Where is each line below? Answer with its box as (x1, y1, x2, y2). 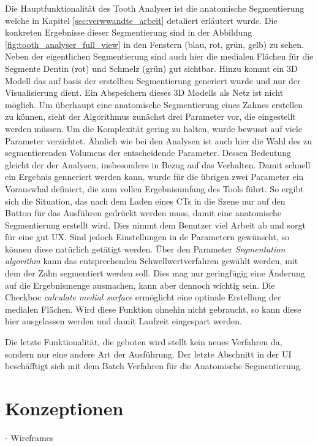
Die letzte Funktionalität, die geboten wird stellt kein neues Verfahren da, (5, 335, 282, 348)
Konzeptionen (5, 396, 124, 420)
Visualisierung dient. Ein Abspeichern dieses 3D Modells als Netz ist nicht (5, 86, 284, 99)
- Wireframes (5, 431, 54, 444)
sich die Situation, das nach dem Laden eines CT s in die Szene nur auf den (5, 194, 286, 207)
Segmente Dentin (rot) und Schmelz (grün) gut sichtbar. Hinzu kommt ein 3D (5, 61, 298, 74)
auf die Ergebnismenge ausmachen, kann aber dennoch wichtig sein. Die (5, 278, 275, 291)
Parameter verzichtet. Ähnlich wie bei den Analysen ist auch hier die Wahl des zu (5, 134, 312, 147)
